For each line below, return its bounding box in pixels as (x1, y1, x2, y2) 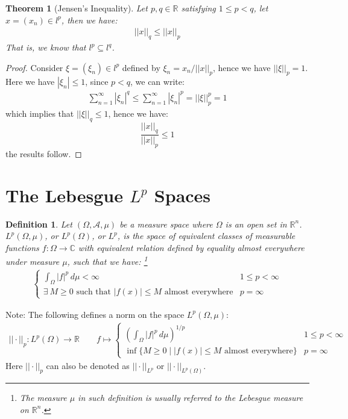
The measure (19, 391, 67, 404)
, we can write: (130, 75, 185, 88)
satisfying (181, 2, 216, 14)
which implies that (5, 107, 74, 119)
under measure (5, 255, 60, 268)
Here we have (5, 75, 55, 88)
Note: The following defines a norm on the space (5, 308, 185, 320)
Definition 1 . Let (5, 217, 72, 230)
